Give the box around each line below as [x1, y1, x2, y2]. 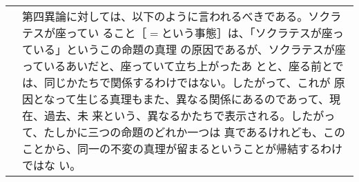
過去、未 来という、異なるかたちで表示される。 [44, 108, 291, 123]
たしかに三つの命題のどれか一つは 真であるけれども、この [43, 124, 345, 140]
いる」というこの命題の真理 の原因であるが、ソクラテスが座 [33, 41, 346, 57]
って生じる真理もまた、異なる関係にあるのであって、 [55, 91, 329, 107]
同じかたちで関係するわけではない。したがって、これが [44, 74, 331, 90]
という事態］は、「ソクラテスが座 [161, 25, 333, 41]
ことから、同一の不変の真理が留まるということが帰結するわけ [22, 141, 343, 156]
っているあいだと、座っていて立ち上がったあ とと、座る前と [22, 58, 333, 74]
